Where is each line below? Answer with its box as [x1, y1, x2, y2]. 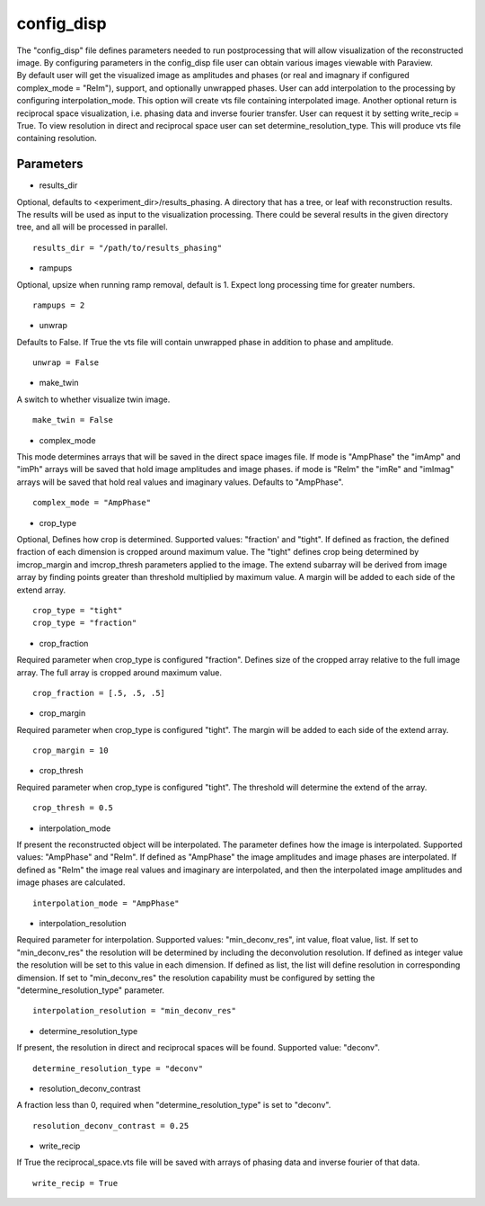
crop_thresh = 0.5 [32, 803, 114, 813]
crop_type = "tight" [32, 605, 123, 615]
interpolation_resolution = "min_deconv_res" [32, 1005, 237, 1016]
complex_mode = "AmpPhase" [32, 497, 152, 508]
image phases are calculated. [16, 877, 126, 888]
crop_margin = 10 [32, 746, 109, 755]
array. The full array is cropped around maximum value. [16, 666, 222, 678]
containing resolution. [16, 133, 98, 144]
